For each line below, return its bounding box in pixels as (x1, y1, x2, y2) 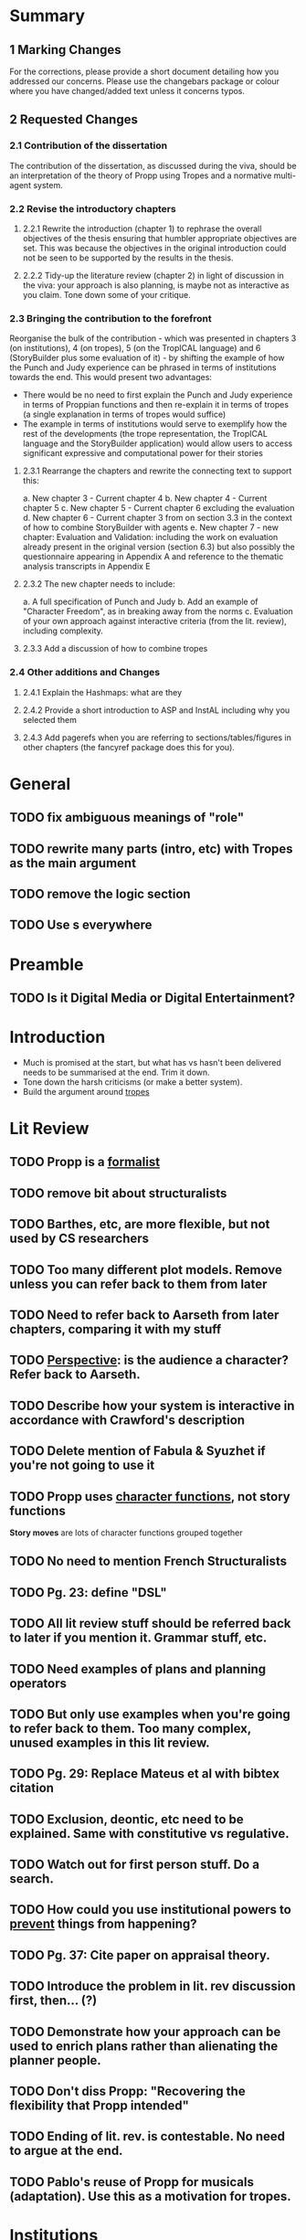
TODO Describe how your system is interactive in (9, 1397, 295, 1413)
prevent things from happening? (9, 1916, 197, 1932)
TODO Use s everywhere (9, 918, 153, 933)
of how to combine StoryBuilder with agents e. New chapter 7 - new (22, 522, 279, 533)
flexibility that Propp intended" (9, 2098, 190, 2114)
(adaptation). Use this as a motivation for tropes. (9, 2188, 292, 2203)
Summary (9, 5, 85, 27)
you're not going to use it (9, 1458, 155, 1473)
